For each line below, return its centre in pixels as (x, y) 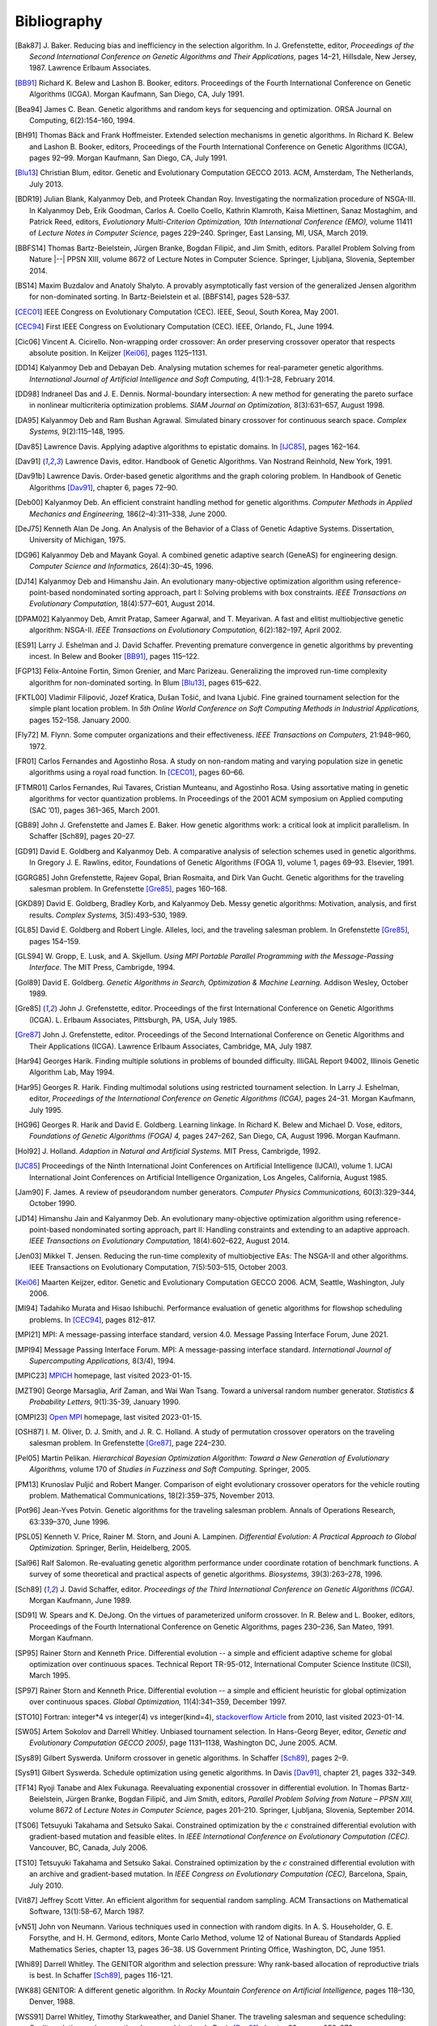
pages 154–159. (55, 941)
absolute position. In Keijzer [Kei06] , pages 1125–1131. (119, 353)
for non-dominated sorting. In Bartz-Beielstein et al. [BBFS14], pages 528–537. (160, 297)
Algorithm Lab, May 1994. (72, 1072)
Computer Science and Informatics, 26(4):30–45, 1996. (121, 566)
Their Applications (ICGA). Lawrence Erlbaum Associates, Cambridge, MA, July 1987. (171, 1046)
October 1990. (53, 1203)
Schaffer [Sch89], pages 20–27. (82, 836)
